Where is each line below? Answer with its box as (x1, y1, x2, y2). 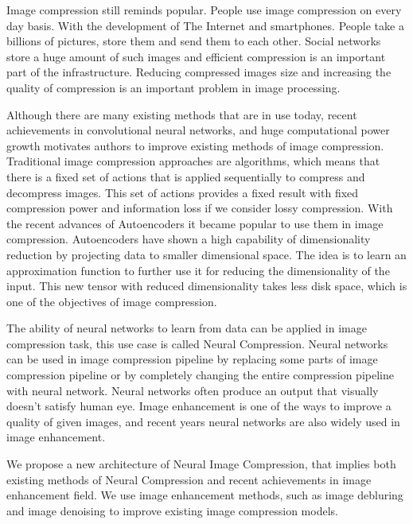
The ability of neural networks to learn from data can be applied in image (6, 320, 367, 336)
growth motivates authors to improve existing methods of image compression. (6, 137, 384, 153)
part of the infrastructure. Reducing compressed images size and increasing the (6, 64, 392, 80)
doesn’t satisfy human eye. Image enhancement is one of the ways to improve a (6, 398, 392, 414)
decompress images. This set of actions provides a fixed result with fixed (6, 184, 359, 200)
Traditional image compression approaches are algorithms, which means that (6, 153, 380, 169)
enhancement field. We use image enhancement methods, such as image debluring (6, 487, 403, 503)
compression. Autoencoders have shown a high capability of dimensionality (6, 231, 371, 247)
